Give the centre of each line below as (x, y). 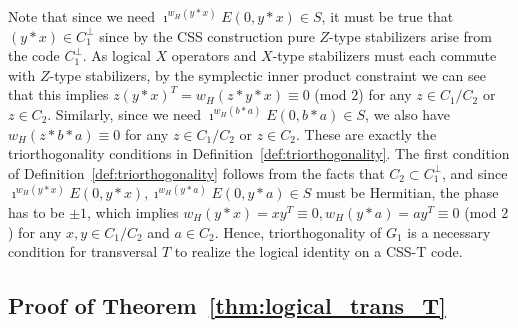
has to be (36, 211)
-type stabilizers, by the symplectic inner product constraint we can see (267, 74)
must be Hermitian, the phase (407, 192)
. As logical (116, 55)
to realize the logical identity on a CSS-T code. (318, 251)
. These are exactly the (366, 133)
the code (34, 55)
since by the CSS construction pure (207, 35)
